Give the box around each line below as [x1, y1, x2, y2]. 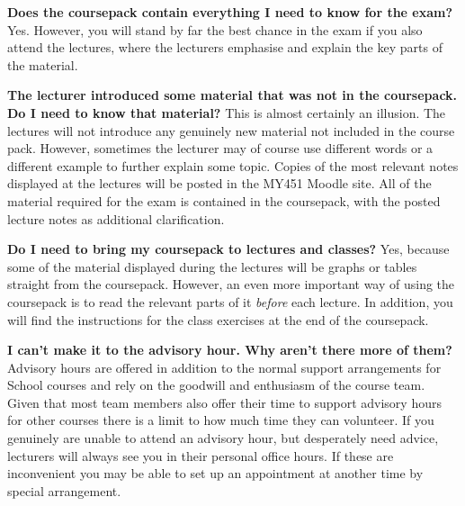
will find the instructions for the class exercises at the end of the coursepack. [7, 310, 429, 329]
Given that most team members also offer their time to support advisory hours [7, 393, 442, 411]
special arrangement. [7, 481, 121, 500]
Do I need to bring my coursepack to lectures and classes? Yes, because [7, 239, 450, 258]
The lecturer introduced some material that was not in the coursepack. [7, 86, 458, 104]
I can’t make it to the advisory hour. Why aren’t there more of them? [7, 340, 452, 359]
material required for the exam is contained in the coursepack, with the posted [7, 191, 441, 210]
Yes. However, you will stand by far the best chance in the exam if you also [7, 20, 423, 39]
